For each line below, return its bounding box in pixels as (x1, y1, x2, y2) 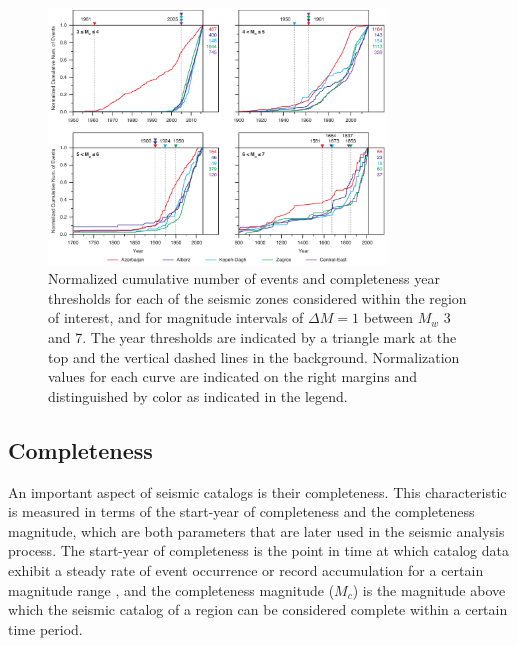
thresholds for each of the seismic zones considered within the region (48, 287, 467, 308)
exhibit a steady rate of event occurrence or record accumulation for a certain (8, 560, 484, 581)
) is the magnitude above (352, 579, 506, 600)
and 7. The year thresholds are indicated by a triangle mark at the (48, 327, 457, 348)
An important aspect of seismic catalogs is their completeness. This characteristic (8, 481, 507, 502)
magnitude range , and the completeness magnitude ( (8, 579, 335, 600)
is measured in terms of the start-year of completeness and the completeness (8, 501, 475, 522)
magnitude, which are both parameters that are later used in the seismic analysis (8, 520, 505, 541)
